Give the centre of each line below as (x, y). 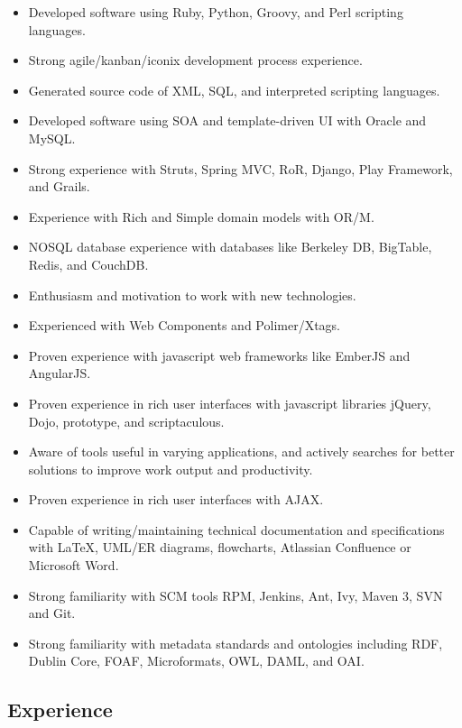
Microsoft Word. (74, 565)
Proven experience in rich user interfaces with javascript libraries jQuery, (230, 403)
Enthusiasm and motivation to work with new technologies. (192, 295)
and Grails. (59, 186)
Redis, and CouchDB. (88, 264)
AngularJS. (60, 373)
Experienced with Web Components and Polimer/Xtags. (184, 325)
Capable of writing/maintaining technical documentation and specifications (236, 529)
